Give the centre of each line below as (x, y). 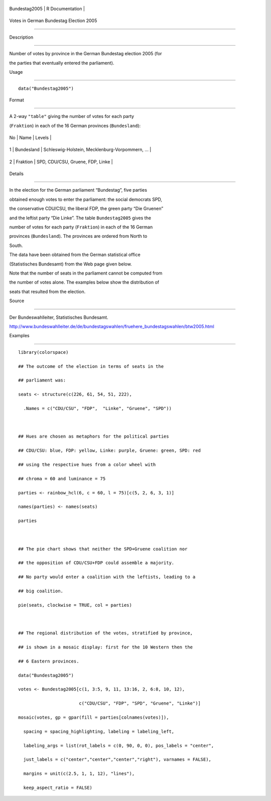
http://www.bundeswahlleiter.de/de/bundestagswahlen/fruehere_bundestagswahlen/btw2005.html (112, 326)
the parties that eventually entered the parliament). (62, 63)
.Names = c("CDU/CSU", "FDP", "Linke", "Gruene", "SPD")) (97, 408)
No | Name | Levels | (30, 138)
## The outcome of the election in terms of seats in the (91, 366)
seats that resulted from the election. (47, 292)
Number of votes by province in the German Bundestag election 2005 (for (86, 54)
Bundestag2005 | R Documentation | (47, 9)
